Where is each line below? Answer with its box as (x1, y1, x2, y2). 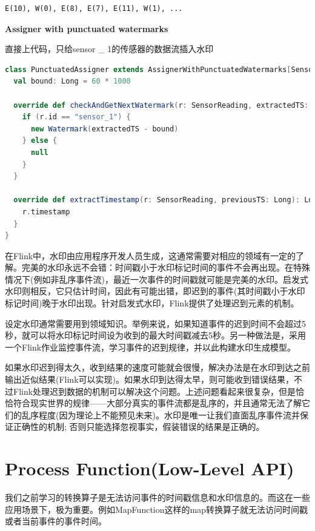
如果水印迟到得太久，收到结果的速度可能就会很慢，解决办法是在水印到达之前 (5, 361, 310, 374)
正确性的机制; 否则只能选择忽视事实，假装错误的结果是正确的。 (13, 420, 265, 433)
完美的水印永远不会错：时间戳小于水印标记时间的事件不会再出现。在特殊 (21, 261, 310, 274)
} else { (22, 136, 57, 145)
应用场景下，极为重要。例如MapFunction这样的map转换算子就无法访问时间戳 (5, 503, 308, 515)
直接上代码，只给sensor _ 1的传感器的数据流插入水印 (5, 42, 214, 55)
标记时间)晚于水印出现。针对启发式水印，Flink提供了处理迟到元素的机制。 (5, 297, 299, 309)
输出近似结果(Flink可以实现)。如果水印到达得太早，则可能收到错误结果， (5, 373, 294, 386)
